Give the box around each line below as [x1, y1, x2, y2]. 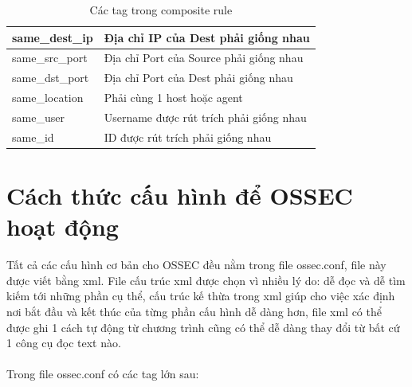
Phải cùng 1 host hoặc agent [104, 89, 243, 106]
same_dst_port [12, 69, 89, 86]
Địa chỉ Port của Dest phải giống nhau [104, 69, 293, 86]
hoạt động [6, 210, 119, 243]
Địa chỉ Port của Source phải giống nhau [104, 49, 304, 66]
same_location [12, 89, 84, 106]
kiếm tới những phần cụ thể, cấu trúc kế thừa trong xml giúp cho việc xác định [6, 287, 395, 304]
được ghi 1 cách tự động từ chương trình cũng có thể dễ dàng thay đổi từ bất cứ [6, 319, 400, 335]
